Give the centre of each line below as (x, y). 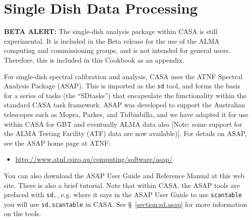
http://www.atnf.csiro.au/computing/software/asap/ (94, 159)
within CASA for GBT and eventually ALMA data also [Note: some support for (123, 124)
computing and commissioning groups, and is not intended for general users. (117, 50)
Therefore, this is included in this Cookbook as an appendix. (94, 59)
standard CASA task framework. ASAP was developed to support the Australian (125, 105)
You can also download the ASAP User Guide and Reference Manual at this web (124, 175)
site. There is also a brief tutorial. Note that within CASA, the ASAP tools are (122, 185)
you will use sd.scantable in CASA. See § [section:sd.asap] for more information (126, 204)
